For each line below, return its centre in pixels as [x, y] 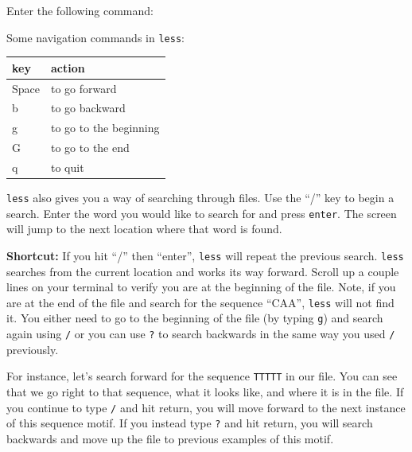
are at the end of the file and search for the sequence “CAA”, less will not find [200, 302]
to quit [68, 167]
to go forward [84, 88]
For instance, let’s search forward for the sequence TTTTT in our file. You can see [202, 376]
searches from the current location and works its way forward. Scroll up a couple [203, 271]
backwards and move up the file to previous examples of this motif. [170, 438]
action [68, 67]
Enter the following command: [80, 10]
